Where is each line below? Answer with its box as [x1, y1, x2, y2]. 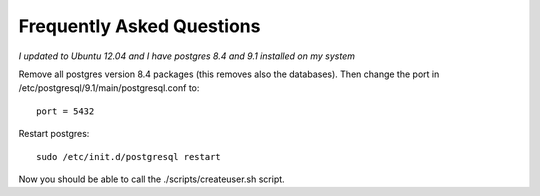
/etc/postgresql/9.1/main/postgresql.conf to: [18, 82, 200, 94]
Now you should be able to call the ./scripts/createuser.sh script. [18, 173, 285, 185]
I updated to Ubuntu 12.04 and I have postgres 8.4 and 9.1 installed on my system [18, 50, 355, 62]
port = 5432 [36, 105, 95, 117]
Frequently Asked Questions [18, 15, 261, 37]
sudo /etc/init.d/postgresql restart [36, 151, 222, 162]
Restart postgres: [18, 128, 90, 140]
